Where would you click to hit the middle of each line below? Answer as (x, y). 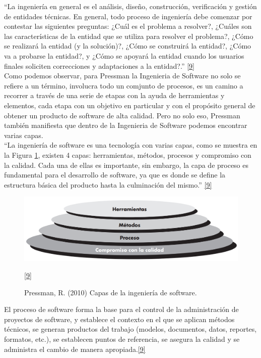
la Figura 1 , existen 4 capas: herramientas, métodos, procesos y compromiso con (128, 154)
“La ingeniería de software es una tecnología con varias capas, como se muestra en (131, 145)
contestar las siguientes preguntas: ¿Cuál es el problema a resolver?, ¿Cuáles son (128, 26)
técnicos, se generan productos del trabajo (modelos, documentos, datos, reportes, (130, 329)
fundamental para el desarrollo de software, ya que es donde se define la (115, 175)
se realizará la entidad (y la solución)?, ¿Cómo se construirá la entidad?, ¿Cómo (128, 46)
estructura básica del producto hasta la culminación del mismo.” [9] (108, 184)
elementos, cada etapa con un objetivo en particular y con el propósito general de (130, 105)
